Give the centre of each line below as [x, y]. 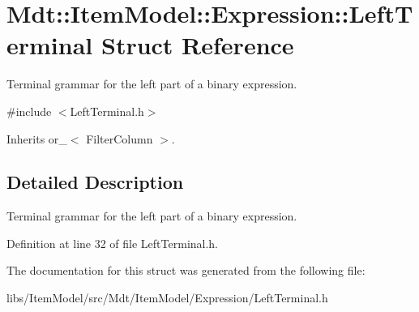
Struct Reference [197, 45]
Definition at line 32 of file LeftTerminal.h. [113, 243]
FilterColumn [120, 138]
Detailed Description [95, 182]
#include [29, 111]
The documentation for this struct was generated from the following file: [186, 270]
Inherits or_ [37, 138]
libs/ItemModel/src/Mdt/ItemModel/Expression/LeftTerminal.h [167, 298]
